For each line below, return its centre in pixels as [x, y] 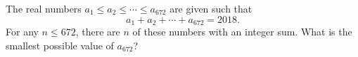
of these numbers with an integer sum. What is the [242, 32]
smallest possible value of [60, 45]
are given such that [211, 8]
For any [22, 32]
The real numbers [44, 8]
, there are [98, 32]
